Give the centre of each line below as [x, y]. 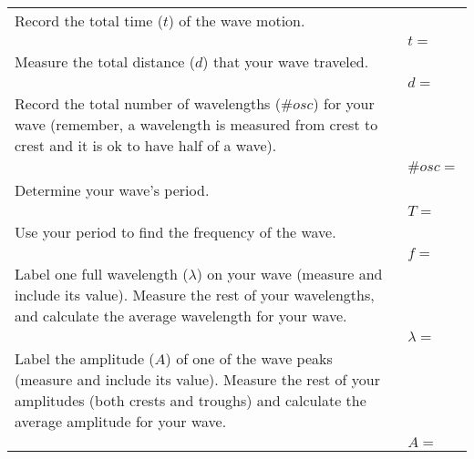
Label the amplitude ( [85, 358]
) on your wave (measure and [289, 274]
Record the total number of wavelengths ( [148, 103]
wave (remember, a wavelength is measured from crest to [196, 124]
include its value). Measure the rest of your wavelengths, [195, 295]
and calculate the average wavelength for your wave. [181, 316]
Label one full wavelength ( [102, 274]
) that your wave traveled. [286, 61]
